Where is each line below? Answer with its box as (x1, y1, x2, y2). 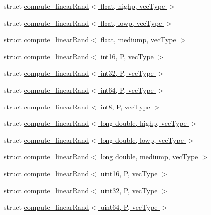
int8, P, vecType (100, 101, 150, 111)
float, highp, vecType (100, 1, 165, 11)
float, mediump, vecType (100, 34, 176, 45)
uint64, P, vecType (100, 202, 158, 212)
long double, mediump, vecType (100, 151, 198, 162)
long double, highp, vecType (100, 118, 187, 128)
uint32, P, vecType (100, 185, 158, 195)
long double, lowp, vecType (100, 134, 184, 145)
